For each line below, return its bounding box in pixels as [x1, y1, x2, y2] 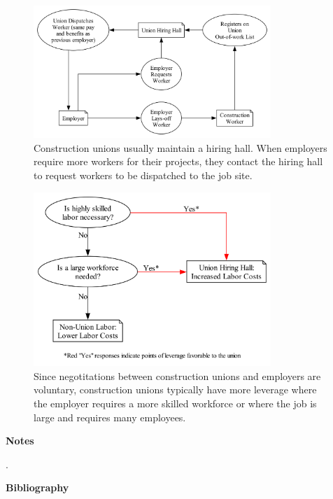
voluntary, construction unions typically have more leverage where [34, 382, 317, 397]
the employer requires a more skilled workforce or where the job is [34, 396, 317, 411]
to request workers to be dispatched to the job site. [34, 167, 253, 182]
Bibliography [6, 480, 69, 495]
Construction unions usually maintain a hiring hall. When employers [34, 140, 327, 155]
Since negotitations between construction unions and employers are [34, 368, 321, 383]
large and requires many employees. [34, 409, 186, 424]
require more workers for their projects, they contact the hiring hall [34, 154, 323, 169]
